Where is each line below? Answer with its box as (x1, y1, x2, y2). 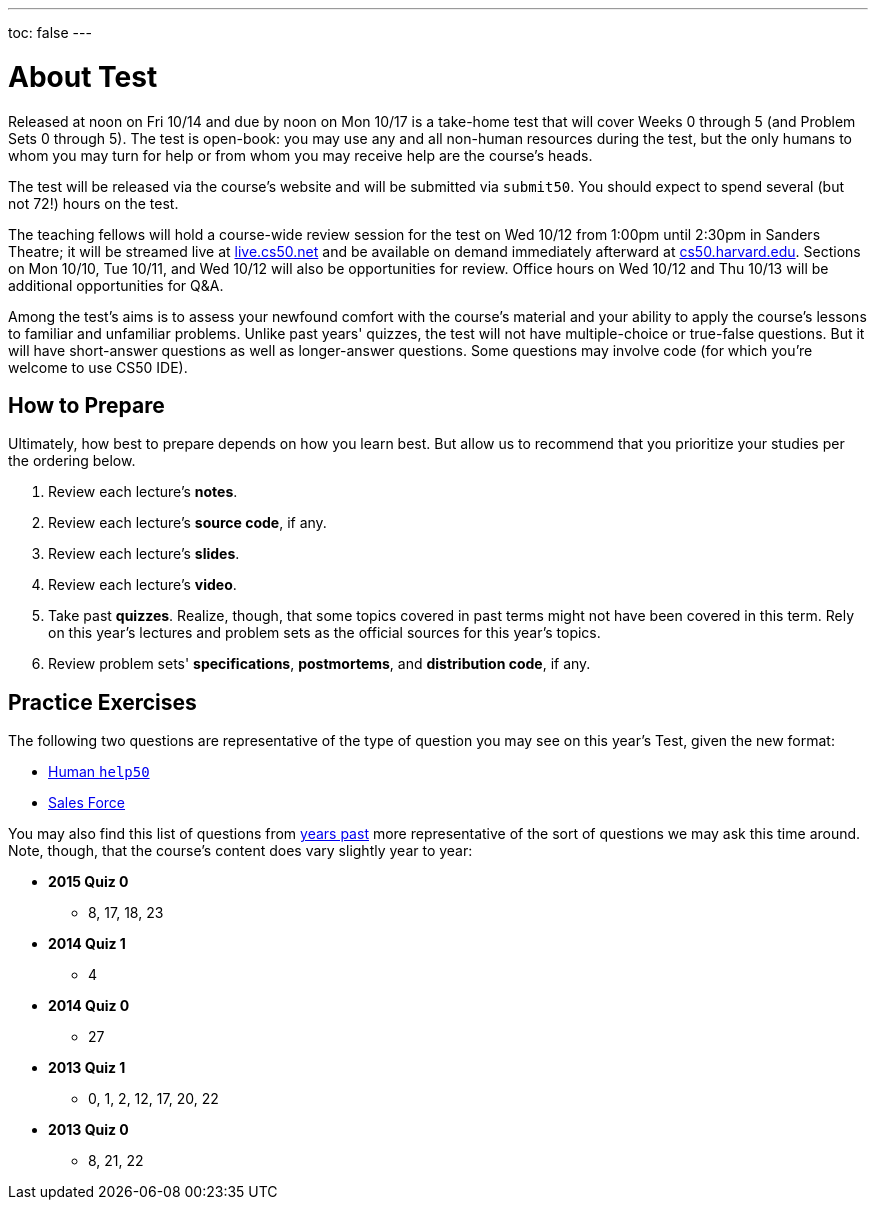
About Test (8, 59, 158, 94)
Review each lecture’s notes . (48, 483, 238, 501)
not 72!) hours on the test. (8, 194, 179, 212)
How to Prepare (8, 392, 165, 418)
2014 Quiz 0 (48, 997, 130, 1015)
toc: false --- (8, 24, 92, 41)
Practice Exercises (8, 689, 197, 715)
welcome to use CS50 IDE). (8, 358, 188, 376)
